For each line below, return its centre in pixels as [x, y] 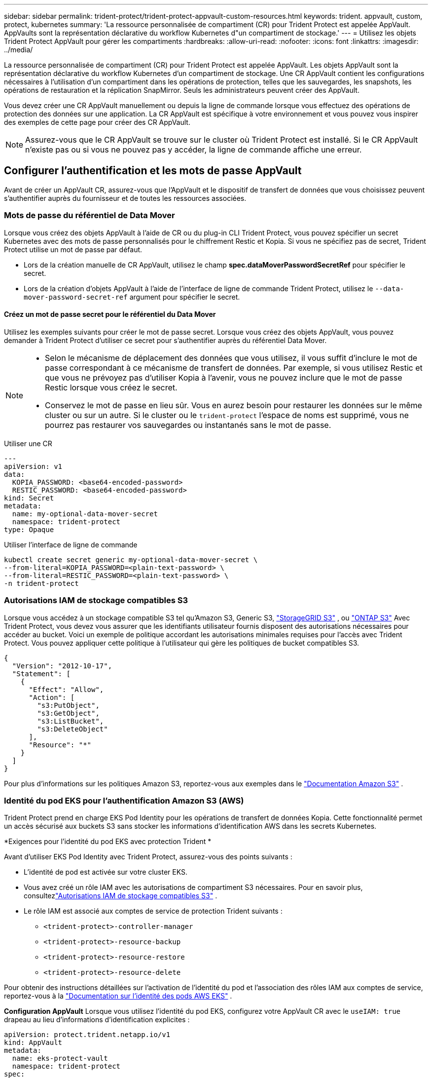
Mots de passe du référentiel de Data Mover [90, 215]
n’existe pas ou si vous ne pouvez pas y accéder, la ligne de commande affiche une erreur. [194, 150]
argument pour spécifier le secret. [185, 297]
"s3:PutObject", [68, 705]
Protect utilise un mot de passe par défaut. [73, 249]
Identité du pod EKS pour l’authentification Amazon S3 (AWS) [124, 800]
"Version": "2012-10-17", [62, 666]
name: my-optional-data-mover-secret [85, 514]
